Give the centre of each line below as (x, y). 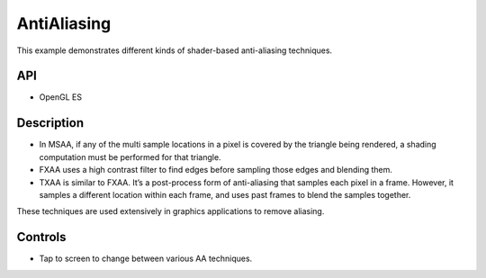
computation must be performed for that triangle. (130, 157)
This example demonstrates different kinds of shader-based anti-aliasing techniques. (175, 50)
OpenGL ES (61, 97)
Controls (41, 237)
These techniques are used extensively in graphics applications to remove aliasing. (171, 211)
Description (50, 123)
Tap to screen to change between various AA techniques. (146, 259)
